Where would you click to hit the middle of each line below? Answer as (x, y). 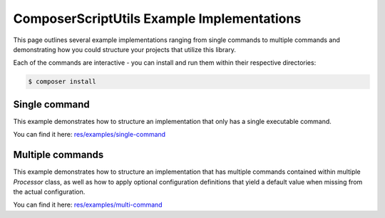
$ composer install (62, 82)
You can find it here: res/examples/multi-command (88, 205)
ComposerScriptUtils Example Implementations (157, 19)
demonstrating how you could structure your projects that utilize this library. (125, 49)
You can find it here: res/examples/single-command (89, 135)
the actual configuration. (49, 192)
